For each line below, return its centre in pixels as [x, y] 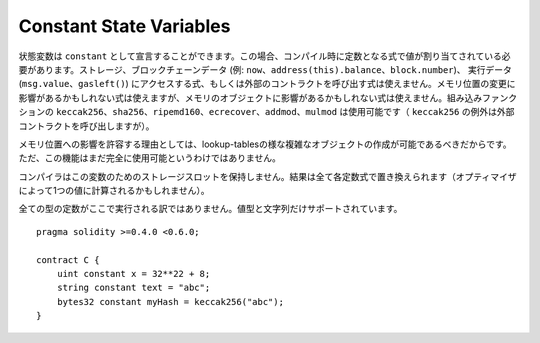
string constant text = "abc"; [133, 288]
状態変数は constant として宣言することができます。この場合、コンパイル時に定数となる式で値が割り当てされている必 [264, 56]
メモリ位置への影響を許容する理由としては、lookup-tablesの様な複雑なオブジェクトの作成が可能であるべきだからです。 [265, 144]
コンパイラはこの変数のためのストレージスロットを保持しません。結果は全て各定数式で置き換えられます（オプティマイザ [267, 176]
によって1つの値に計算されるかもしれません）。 [114, 191]
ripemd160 [176, 112]
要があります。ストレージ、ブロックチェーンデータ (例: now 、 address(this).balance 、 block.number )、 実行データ [265, 69]
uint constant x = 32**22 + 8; [133, 274]
